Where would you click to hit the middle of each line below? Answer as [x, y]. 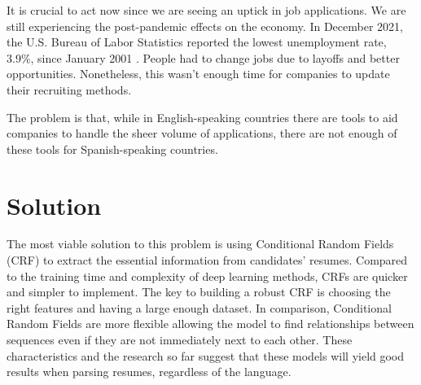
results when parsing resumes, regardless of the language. [149, 372]
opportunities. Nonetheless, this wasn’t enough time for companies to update [198, 74]
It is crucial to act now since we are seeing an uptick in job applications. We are [206, 10]
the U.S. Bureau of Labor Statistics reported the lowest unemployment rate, [197, 42]
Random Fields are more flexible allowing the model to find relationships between [210, 324]
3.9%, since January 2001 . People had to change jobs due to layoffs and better [203, 57]
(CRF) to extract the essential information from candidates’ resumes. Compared [207, 260]
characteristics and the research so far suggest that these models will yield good [206, 355]
